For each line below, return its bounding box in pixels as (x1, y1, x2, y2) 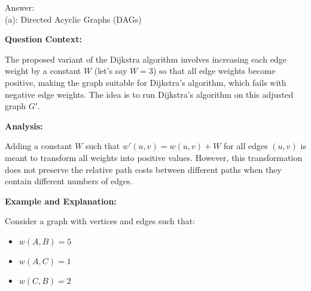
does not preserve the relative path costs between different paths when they (5, 163, 282, 175)
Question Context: (5, 33, 82, 45)
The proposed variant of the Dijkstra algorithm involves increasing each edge (5, 52, 286, 65)
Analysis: (5, 119, 43, 132)
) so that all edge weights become (153, 64, 276, 77)
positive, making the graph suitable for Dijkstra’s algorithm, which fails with (5, 76, 286, 88)
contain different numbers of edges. (5, 175, 133, 187)
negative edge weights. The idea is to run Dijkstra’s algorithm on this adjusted (5, 88, 294, 100)
